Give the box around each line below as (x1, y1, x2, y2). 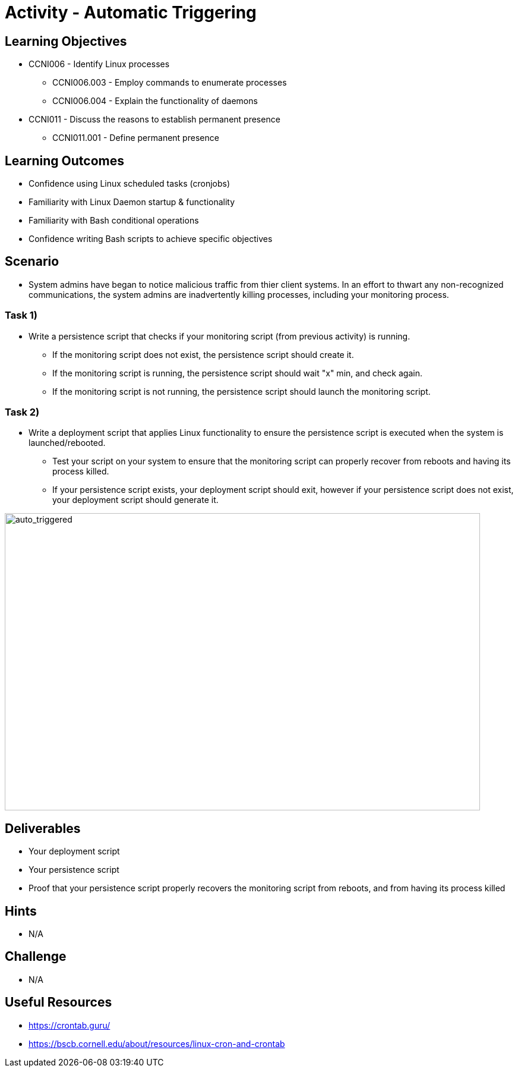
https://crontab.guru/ (29, 1020, 110, 1030)
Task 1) (5, 309, 37, 322)
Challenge (5, 949, 67, 964)
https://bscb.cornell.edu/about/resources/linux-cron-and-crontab (29, 1038, 285, 1049)
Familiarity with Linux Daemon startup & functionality (29, 197, 235, 208)
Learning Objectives (5, 33, 127, 49)
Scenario (5, 254, 59, 269)
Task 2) (5, 405, 40, 418)
